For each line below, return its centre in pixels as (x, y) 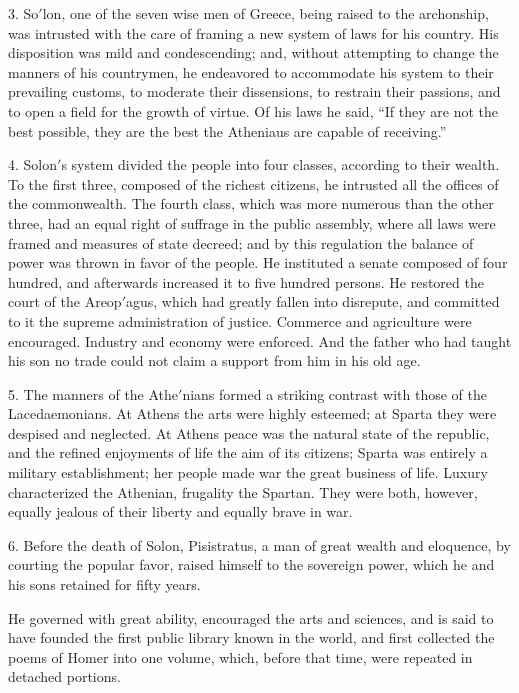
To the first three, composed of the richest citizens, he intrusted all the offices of (253, 183)
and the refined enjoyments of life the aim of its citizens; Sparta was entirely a (248, 452)
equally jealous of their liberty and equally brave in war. (180, 511)
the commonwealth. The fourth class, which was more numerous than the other (251, 203)
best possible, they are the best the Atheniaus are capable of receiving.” (227, 130)
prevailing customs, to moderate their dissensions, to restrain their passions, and (254, 91)
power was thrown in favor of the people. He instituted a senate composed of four (258, 262)
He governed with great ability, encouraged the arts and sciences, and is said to (251, 617)
